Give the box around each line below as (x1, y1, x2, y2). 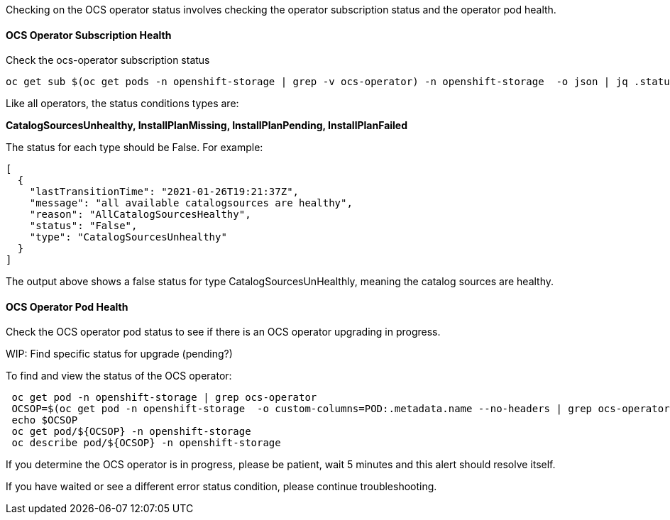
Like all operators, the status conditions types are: (6, 97, 239, 110)
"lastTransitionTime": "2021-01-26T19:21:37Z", (29, 186, 300, 198)
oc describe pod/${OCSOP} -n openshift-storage (11, 437, 281, 449)
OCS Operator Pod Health (6, 300, 128, 313)
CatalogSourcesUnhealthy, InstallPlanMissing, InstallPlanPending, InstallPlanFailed (6, 119, 408, 132)
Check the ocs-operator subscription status (6, 54, 210, 67)
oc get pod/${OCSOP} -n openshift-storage (11, 426, 251, 438)
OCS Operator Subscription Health (6, 28, 172, 41)
